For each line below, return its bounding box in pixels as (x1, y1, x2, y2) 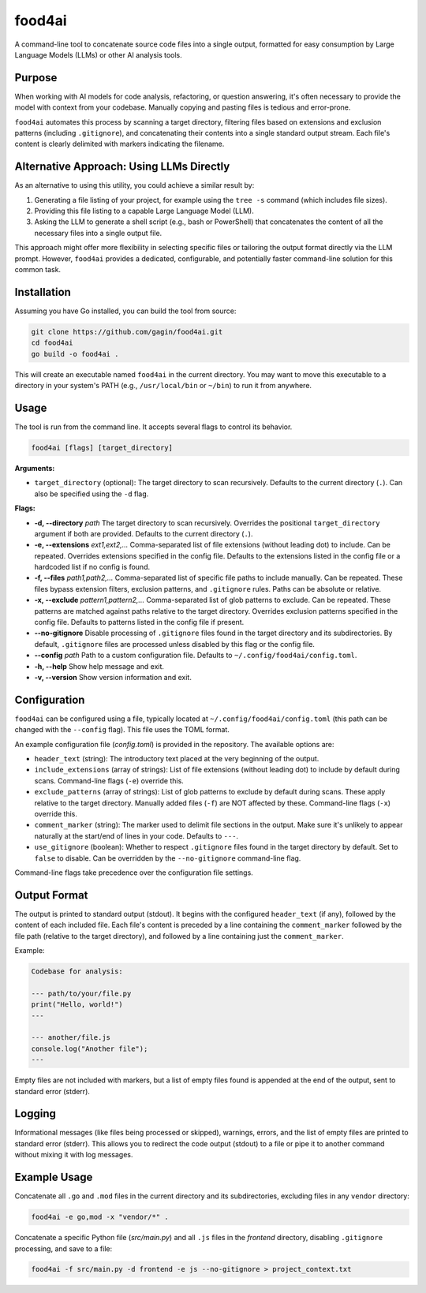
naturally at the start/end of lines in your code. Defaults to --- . (34, 831, 239, 840)
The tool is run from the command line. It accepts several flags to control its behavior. (14, 422, 293, 432)
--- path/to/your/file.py (31, 988, 132, 998)
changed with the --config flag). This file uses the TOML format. (14, 725, 230, 734)
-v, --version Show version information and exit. (34, 673, 192, 682)
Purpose (14, 71, 58, 84)
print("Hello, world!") (31, 1000, 124, 1009)
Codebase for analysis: (31, 967, 124, 976)
